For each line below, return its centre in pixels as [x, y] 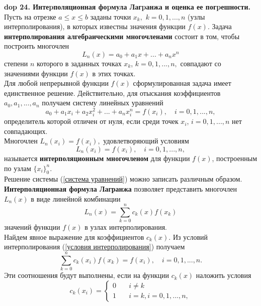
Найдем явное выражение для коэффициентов [74, 237]
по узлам [18, 168]
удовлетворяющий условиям [146, 141]
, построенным [235, 158]
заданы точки [111, 16]
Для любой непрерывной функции [56, 83]
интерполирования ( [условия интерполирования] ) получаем [95, 247]
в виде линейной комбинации [76, 198]
